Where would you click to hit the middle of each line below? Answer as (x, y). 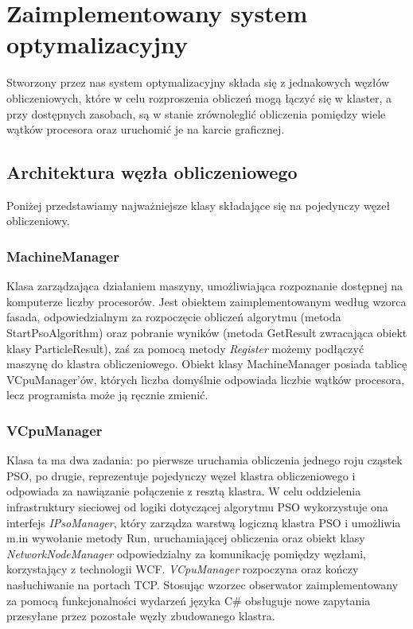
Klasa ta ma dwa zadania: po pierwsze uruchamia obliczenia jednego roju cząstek (205, 460)
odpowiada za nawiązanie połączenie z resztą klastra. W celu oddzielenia (184, 491)
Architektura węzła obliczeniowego (152, 172)
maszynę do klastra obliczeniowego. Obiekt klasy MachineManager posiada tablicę (207, 364)
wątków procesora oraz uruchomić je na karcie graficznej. (146, 129)
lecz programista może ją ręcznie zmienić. (107, 395)
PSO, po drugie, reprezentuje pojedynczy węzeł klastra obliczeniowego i (181, 475)
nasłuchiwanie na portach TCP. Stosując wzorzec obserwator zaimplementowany (203, 585)
